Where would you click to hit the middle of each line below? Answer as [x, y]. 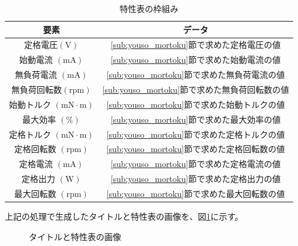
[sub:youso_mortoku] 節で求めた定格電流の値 [195, 164]
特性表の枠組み [149, 8]
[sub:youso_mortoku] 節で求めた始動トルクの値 [195, 104]
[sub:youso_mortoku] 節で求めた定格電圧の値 [195, 45]
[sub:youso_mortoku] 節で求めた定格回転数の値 [195, 149]
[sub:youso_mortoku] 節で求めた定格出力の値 [195, 179]
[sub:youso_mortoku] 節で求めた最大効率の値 [195, 119]
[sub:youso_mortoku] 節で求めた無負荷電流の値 [195, 75]
